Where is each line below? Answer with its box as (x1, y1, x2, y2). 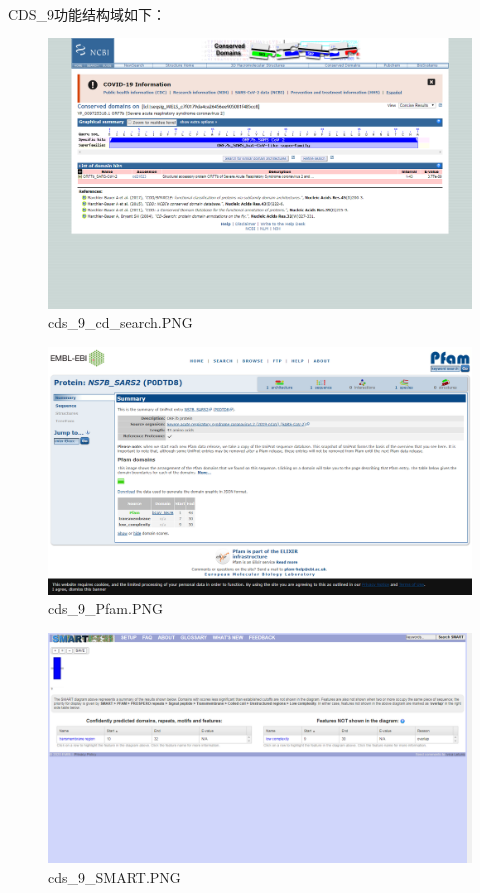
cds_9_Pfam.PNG (48, 598, 163, 619)
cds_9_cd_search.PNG (48, 312, 193, 333)
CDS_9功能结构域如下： (8, 3, 167, 24)
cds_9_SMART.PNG (48, 866, 181, 887)
